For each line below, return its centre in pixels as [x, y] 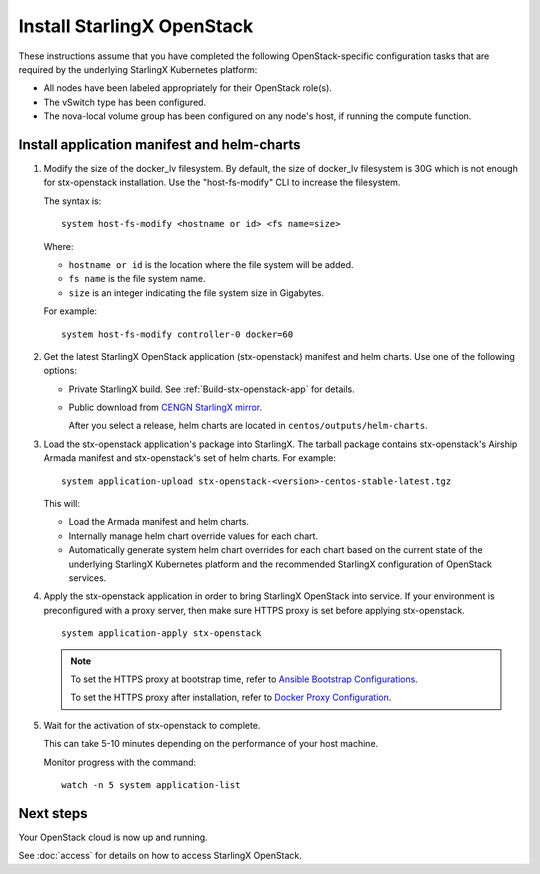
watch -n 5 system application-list [151, 784]
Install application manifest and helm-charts [159, 144]
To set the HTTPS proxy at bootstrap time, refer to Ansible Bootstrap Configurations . [244, 679]
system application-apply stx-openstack [161, 633]
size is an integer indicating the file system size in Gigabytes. [196, 292]
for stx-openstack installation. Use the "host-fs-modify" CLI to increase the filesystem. [222, 182]
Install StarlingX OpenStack [136, 26]
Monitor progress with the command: [120, 762]
